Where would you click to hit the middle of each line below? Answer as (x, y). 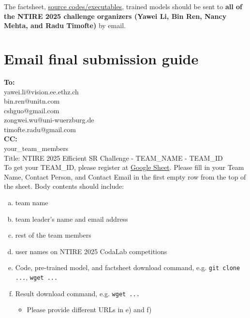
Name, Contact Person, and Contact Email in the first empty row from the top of (125, 176)
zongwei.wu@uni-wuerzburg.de (49, 120)
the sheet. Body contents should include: (64, 186)
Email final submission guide (101, 58)
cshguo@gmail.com (32, 110)
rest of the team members (53, 235)
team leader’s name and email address (72, 219)
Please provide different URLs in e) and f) (89, 310)
